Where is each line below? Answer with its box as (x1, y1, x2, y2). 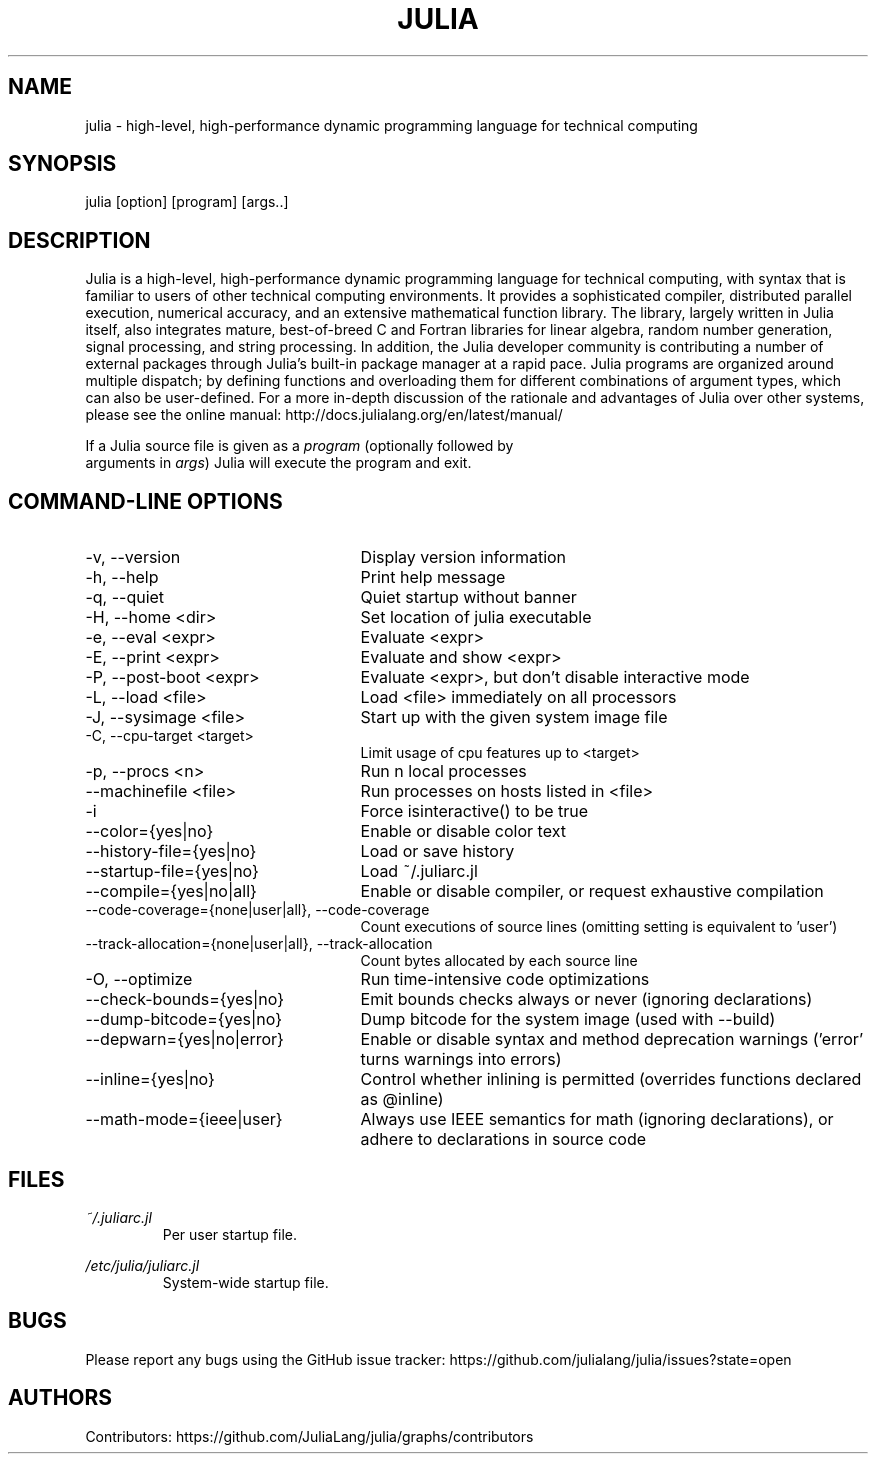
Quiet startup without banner (360, 587, 577, 608)
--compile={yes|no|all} (85, 881, 257, 902)
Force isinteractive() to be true (360, 801, 589, 822)
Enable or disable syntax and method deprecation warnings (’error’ (360, 1029, 864, 1050)
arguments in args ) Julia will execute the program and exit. (85, 454, 472, 472)
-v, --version (85, 547, 181, 568)
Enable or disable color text (360, 821, 566, 842)
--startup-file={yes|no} (85, 861, 259, 882)
